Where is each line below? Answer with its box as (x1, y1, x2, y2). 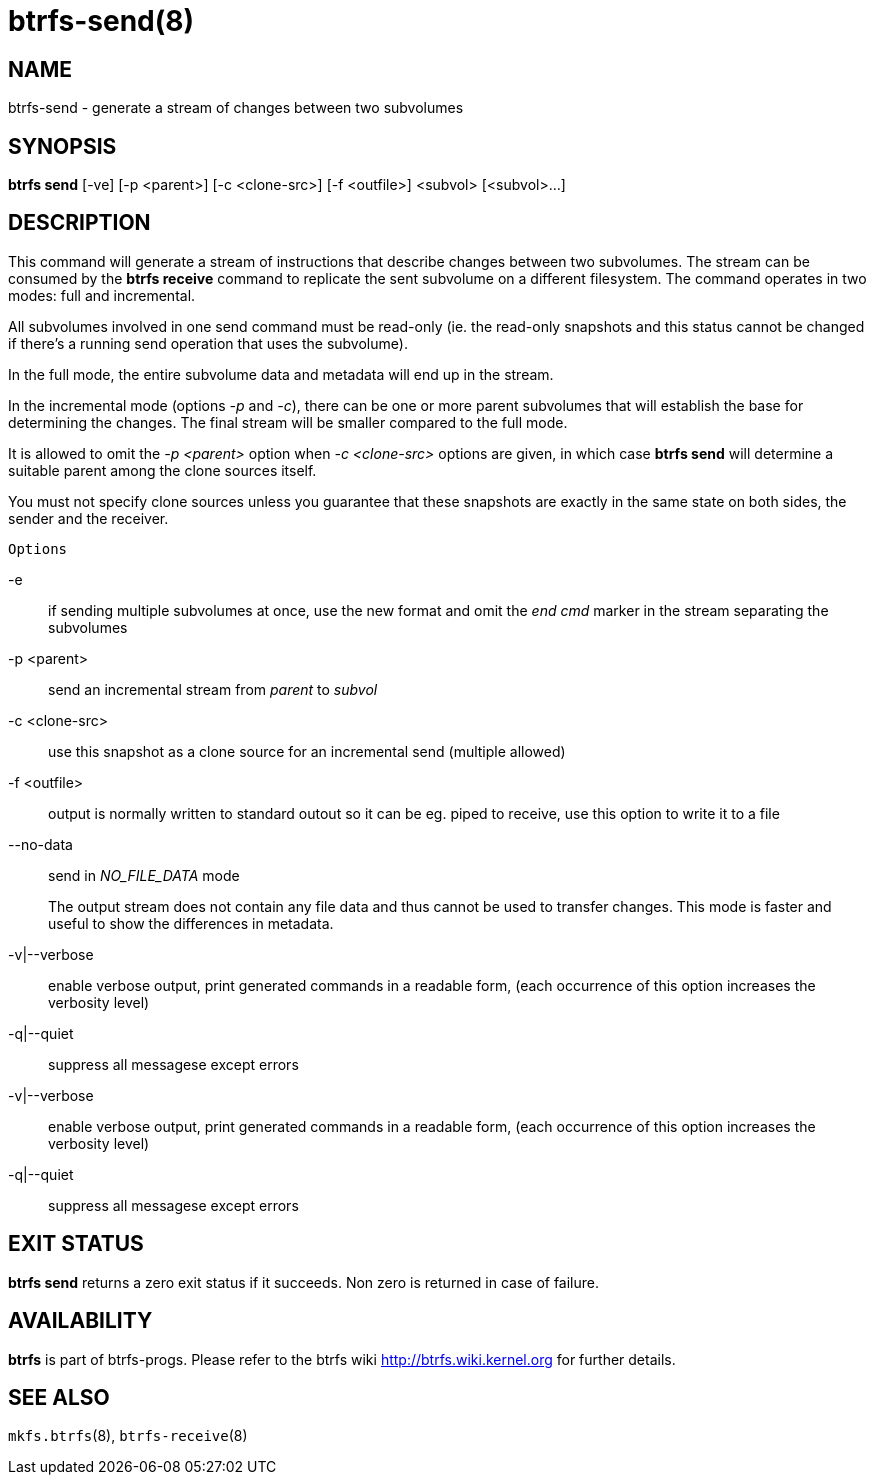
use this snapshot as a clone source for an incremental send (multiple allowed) (48, 742, 566, 760)
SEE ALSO (8, 1384, 110, 1410)
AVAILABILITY (8, 1308, 153, 1334)
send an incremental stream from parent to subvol (48, 680, 378, 698)
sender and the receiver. (8, 509, 169, 527)
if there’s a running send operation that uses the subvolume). (8, 334, 408, 352)
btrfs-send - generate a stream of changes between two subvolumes (8, 99, 464, 117)
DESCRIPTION (8, 210, 151, 236)
